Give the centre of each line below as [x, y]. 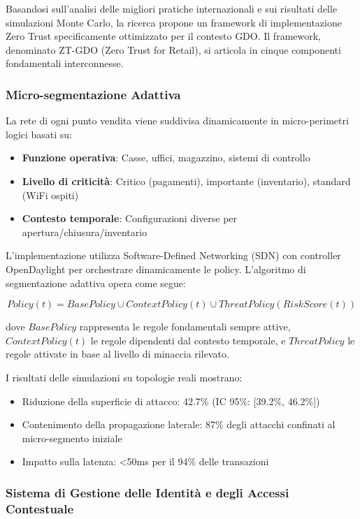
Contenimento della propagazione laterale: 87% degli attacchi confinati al [179, 424]
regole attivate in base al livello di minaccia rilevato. [117, 354]
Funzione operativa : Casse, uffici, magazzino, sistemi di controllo [166, 158]
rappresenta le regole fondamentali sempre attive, [185, 327]
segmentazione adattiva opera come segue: [96, 283]
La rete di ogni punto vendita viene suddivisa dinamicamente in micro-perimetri [177, 120]
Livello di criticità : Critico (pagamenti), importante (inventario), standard [186, 181]
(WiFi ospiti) [50, 195]
